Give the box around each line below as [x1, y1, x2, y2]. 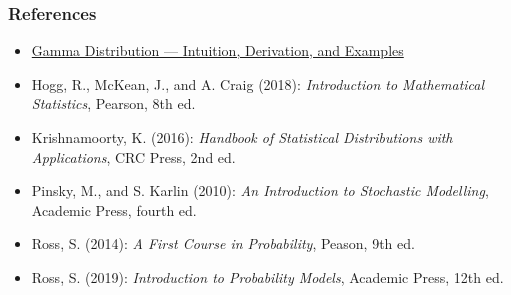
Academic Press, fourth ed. [31, 199, 197, 220]
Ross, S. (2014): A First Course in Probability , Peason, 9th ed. [31, 233, 415, 254]
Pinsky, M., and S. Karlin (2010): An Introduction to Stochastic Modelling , [31, 180, 489, 201]
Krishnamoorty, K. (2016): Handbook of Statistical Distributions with [31, 127, 453, 147]
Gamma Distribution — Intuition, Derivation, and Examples [31, 40, 404, 61]
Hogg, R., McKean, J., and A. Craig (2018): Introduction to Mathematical [31, 73, 485, 94]
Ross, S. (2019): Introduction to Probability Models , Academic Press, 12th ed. [31, 266, 504, 287]
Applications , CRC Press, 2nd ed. [31, 146, 236, 167]
